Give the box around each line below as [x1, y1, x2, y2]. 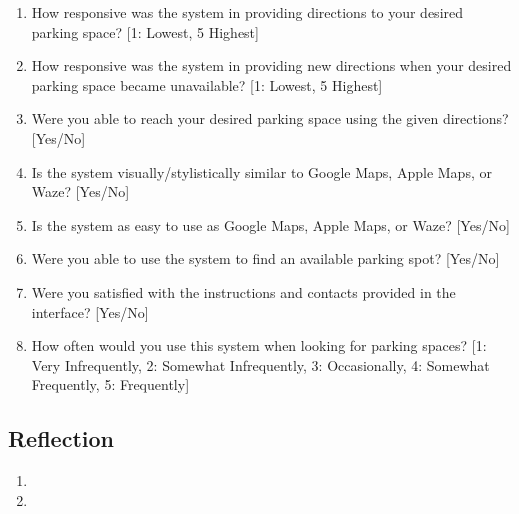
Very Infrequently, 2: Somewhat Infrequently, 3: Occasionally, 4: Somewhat [31, 354, 490, 375]
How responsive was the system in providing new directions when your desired [31, 55, 512, 76]
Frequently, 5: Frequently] [31, 374, 190, 395]
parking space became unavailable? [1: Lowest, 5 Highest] [31, 74, 383, 95]
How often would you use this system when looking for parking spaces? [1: [31, 335, 487, 356]
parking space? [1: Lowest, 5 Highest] [31, 21, 259, 42]
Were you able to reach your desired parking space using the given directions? [31, 108, 509, 129]
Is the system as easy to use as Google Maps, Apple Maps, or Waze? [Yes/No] [31, 214, 510, 235]
